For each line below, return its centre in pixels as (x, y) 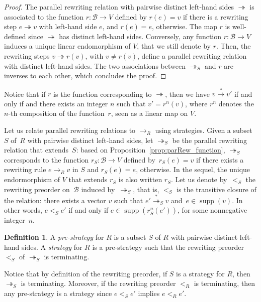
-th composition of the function (56, 113)
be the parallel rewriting (209, 140)
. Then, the (234, 46)
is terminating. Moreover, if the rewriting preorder (98, 283)
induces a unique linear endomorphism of (67, 46)
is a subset (130, 237)
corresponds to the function (47, 159)
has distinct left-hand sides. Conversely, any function (140, 36)
